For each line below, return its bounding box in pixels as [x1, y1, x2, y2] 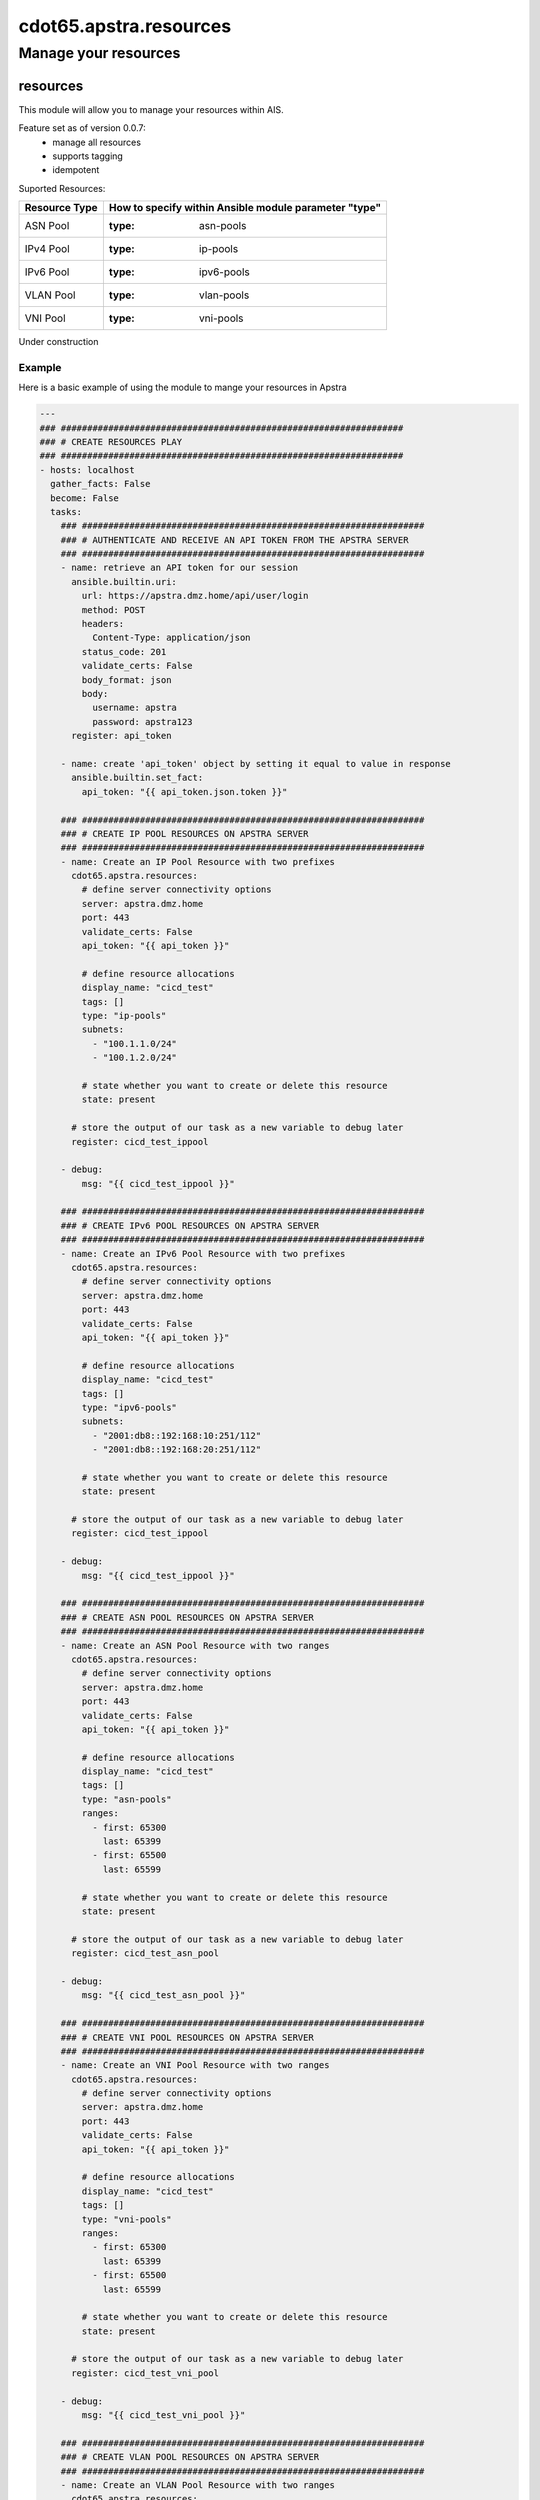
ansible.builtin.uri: [71, 576, 177, 587]
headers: [81, 618, 125, 630]
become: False [50, 492, 120, 504]
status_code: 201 [81, 646, 167, 657]
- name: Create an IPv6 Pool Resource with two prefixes [60, 1248, 346, 1259]
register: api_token [71, 730, 172, 742]
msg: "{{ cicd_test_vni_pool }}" [81, 2410, 246, 2421]
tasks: [50, 506, 83, 517]
